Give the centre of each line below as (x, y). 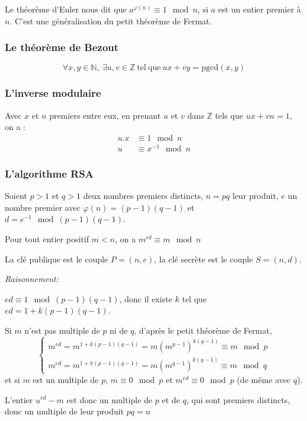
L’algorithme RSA (49, 173)
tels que (229, 115)
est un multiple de (66, 379)
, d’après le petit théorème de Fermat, (203, 330)
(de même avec (264, 379)
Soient (16, 196)
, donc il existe (146, 298)
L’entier (19, 399)
